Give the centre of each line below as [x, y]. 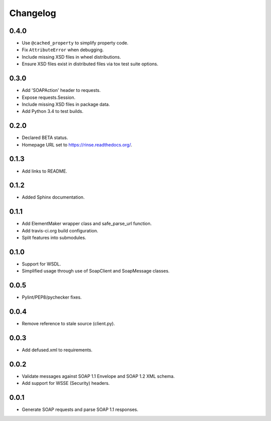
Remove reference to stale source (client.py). [69, 324]
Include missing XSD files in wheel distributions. [72, 57]
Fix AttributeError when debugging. [63, 50]
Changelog [33, 13]
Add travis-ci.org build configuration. [60, 230]
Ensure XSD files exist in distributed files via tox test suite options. [90, 64]
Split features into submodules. [54, 238]
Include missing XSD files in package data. [66, 104]
